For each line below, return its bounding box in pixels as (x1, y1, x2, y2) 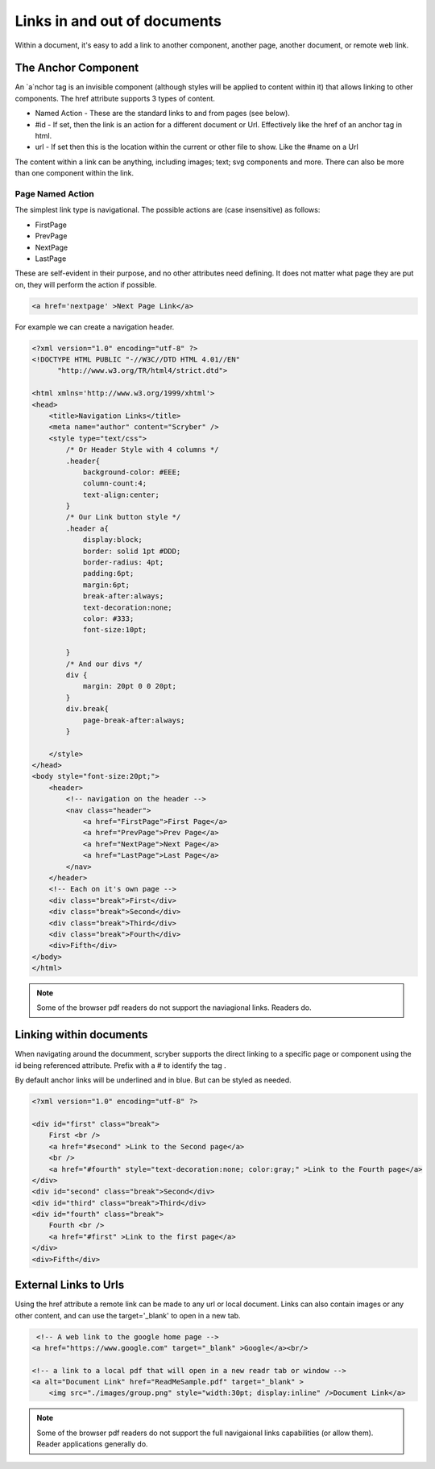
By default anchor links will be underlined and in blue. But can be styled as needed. (14, 1075, 292, 1085)
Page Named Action (14, 188, 94, 199)
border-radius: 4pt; (82, 558, 164, 567)
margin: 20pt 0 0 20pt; (82, 681, 177, 691)
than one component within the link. (14, 168, 135, 178)
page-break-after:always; (82, 715, 185, 725)
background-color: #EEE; (82, 467, 181, 477)
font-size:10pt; (82, 625, 147, 635)
